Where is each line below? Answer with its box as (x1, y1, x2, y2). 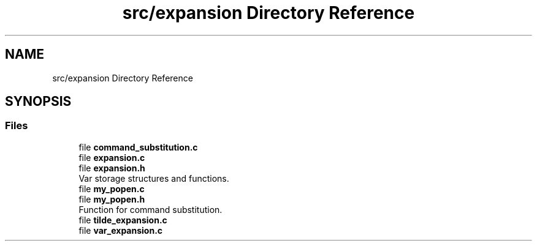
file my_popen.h (78, 193, 145, 204)
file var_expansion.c (78, 225, 163, 236)
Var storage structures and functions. (78, 173, 229, 184)
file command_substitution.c (78, 141, 198, 152)
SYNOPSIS (5, 94, 72, 110)
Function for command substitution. (78, 204, 223, 215)
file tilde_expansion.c (78, 214, 167, 225)
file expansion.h (78, 162, 145, 173)
